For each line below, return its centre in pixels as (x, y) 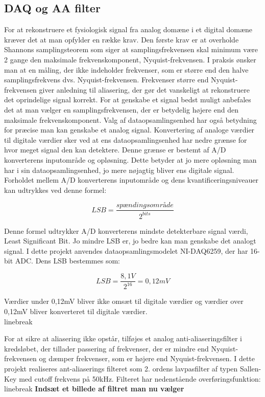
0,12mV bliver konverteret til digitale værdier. (76, 311)
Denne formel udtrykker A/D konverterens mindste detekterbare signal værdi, (126, 230)
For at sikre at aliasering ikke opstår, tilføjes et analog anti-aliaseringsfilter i (123, 338)
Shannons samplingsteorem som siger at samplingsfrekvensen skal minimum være (131, 49)
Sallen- (251, 369)
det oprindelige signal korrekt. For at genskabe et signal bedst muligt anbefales (128, 100)
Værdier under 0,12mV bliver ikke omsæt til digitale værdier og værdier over (124, 301)
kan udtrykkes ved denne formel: (55, 190)
